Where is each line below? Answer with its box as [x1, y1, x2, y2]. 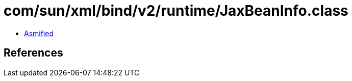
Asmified [24, 29, 54, 38]
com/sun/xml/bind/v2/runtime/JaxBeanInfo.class [4, 2, 348, 19]
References [4, 46, 63, 60]
